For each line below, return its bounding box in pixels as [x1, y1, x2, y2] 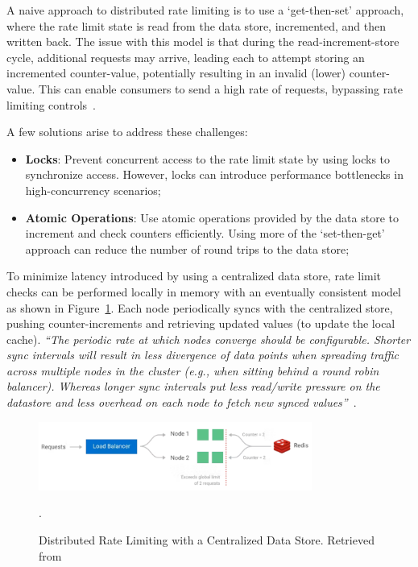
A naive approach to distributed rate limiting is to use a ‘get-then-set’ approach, [6, 2, 404, 18]
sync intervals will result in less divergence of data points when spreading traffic [6, 346, 399, 363]
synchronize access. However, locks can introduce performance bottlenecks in [25, 166, 404, 183]
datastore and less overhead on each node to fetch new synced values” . [6, 394, 357, 411]
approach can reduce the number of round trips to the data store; [25, 240, 350, 257]
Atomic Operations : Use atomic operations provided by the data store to [25, 209, 399, 226]
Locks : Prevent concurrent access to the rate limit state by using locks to [25, 150, 391, 167]
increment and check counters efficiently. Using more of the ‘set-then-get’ [25, 225, 385, 242]
